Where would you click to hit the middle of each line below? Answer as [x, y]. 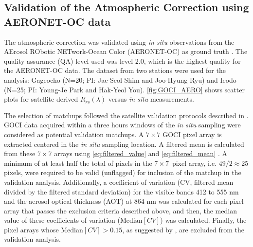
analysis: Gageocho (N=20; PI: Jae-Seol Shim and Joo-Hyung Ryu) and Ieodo [120, 79]
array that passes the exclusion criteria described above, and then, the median [120, 210]
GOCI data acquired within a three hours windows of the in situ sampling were [122, 125]
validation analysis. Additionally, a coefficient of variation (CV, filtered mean [119, 182]
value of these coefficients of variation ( [62, 220]
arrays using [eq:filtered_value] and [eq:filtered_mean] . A [141, 153]
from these [20, 153]
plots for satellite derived [41, 99]
